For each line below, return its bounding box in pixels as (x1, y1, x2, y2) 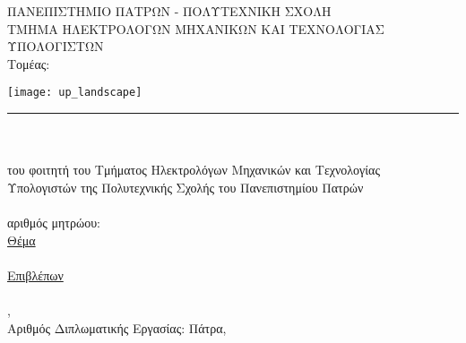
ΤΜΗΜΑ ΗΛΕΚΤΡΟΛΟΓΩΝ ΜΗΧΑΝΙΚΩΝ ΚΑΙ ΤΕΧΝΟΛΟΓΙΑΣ (7, 19, 384, 38)
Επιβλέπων (7, 265, 64, 284)
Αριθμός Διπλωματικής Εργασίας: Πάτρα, (7, 318, 227, 337)
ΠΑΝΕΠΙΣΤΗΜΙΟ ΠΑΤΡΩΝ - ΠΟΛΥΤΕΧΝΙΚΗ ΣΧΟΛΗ (7, 2, 332, 20)
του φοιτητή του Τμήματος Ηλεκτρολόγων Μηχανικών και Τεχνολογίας (7, 160, 380, 179)
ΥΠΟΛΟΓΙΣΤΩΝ (7, 37, 104, 56)
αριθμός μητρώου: (7, 213, 100, 231)
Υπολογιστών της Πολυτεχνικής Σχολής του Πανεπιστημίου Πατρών (7, 177, 364, 196)
